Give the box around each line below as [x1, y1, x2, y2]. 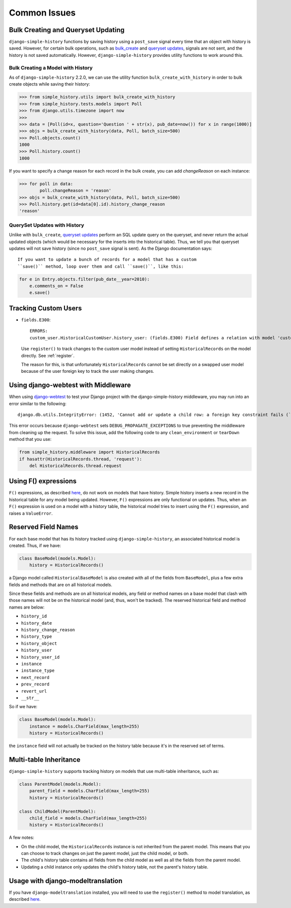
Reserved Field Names [9, 523, 79, 531]
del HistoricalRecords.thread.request [29, 463, 122, 469]
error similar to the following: [9, 401, 66, 406]
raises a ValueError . [9, 510, 53, 516]
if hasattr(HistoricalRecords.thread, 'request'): [19, 456, 143, 462]
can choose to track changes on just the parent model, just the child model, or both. [21, 851, 189, 856]
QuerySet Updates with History [9, 222, 84, 228]
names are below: [9, 604, 45, 610]
